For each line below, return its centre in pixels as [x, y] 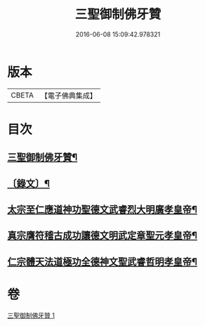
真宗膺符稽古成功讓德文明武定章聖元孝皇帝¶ [102, 236]
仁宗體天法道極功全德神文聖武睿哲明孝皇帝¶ [102, 262]
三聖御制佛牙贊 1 [31, 315]
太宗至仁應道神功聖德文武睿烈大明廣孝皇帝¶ [102, 210]
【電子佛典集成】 [68, 96]
